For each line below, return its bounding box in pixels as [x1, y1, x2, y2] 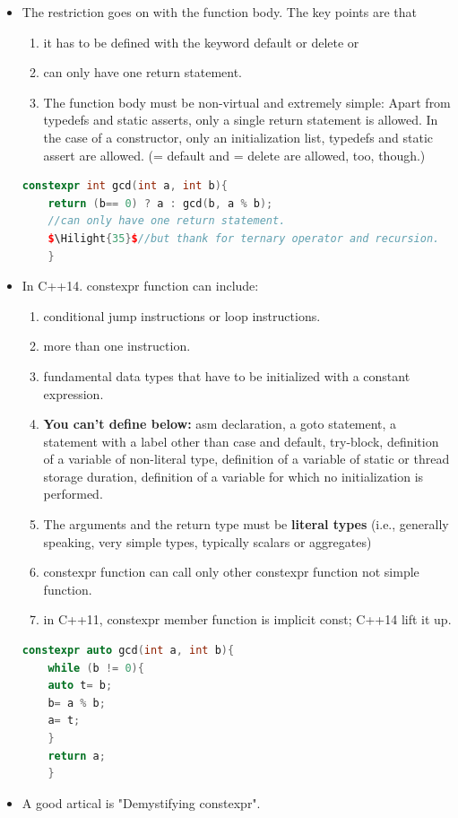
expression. [43, 384, 104, 403]
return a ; [48, 749, 106, 762]
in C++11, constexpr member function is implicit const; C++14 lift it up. [43, 610, 452, 629]
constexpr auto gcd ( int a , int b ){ [22, 644, 235, 657]
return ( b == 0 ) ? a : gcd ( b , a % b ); [48, 196, 273, 210]
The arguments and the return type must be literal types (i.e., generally [43, 515, 449, 534]
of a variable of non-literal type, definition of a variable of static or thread [43, 449, 450, 468]
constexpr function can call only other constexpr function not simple [43, 562, 419, 581]
